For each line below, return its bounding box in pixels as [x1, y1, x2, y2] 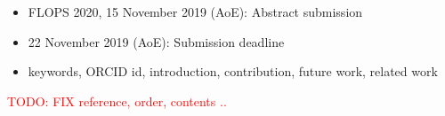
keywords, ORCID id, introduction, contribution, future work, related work [28, 62, 438, 81]
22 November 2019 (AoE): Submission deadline [28, 32, 285, 50]
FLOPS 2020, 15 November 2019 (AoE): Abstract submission [28, 3, 363, 20]
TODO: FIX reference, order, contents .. [7, 91, 227, 110]
